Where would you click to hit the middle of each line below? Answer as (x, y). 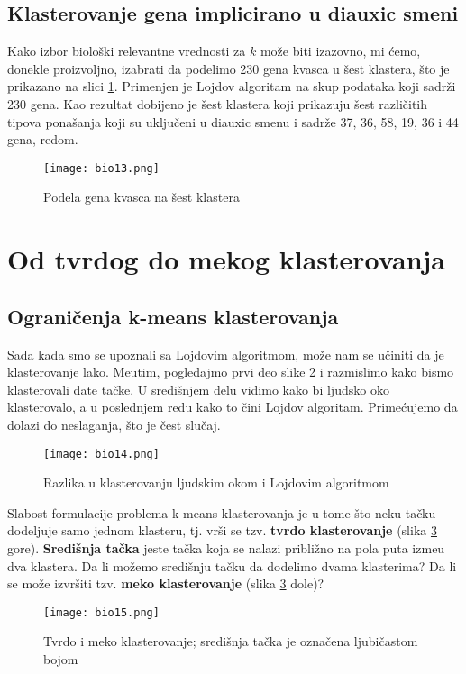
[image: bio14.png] (101, 454)
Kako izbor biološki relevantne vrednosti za (127, 51)
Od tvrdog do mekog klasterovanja (226, 259)
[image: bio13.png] (101, 168)
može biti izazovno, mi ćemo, (340, 51)
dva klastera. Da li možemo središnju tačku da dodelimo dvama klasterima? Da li (232, 565)
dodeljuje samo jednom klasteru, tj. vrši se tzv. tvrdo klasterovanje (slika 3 (222, 530)
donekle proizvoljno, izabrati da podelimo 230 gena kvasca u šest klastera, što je (228, 68)
